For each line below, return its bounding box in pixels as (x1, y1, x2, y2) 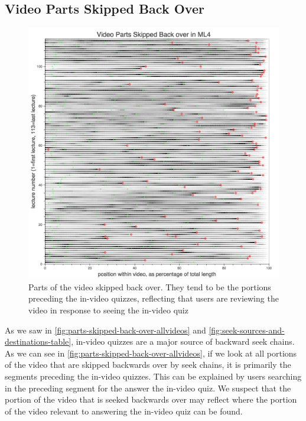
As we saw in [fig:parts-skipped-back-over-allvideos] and (5, 323, 206, 336)
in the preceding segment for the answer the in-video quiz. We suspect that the (5, 381, 291, 394)
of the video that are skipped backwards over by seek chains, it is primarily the (5, 358, 291, 371)
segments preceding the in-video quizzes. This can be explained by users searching (5, 370, 302, 382)
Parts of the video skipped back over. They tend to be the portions (28, 280, 271, 293)
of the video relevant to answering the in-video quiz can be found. (5, 404, 243, 417)
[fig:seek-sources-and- (209, 323, 285, 336)
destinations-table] (5, 335, 71, 348)
